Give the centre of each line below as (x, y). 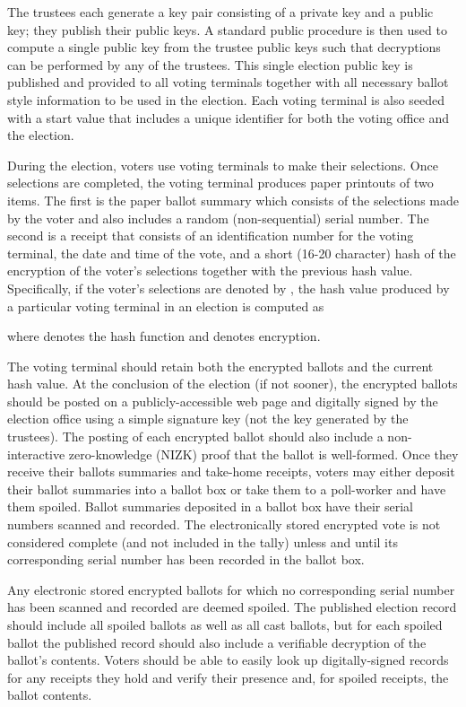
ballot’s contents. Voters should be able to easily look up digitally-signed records (228, 660)
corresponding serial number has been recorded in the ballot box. (186, 559)
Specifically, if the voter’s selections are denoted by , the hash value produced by (229, 288)
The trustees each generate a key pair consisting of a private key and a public (220, 12)
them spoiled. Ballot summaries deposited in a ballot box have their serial (210, 506)
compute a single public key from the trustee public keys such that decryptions (224, 47)
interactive (36, 454)
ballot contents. (50, 695)
